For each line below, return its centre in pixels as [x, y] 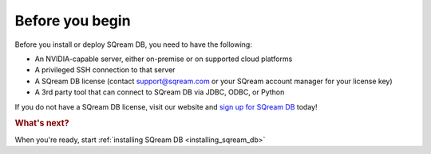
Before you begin [73, 21]
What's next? [42, 123]
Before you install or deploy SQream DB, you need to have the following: [134, 44]
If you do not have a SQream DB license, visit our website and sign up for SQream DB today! [166, 106]
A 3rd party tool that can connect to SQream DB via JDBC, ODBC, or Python [160, 92]
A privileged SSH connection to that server [105, 70]
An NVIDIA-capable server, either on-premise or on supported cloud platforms [164, 59]
